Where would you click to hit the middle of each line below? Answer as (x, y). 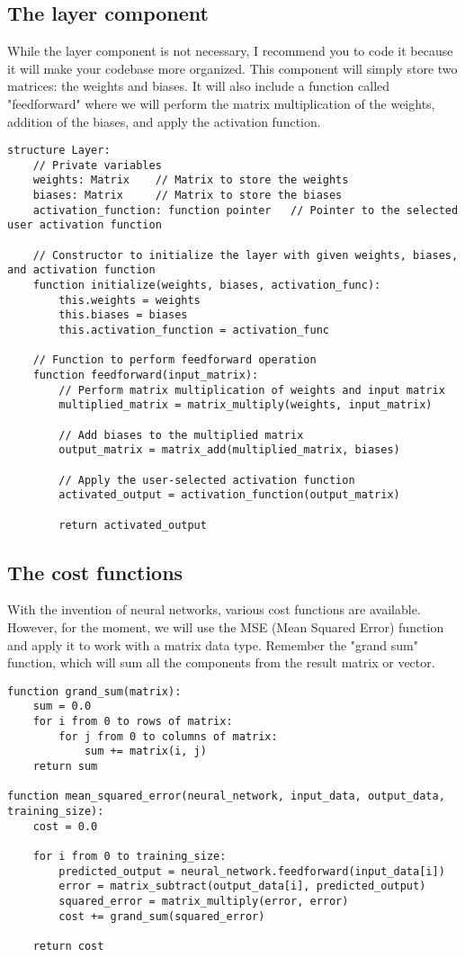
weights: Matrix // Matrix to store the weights (191, 180)
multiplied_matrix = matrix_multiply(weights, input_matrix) (246, 405)
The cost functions (95, 572)
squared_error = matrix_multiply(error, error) (204, 901)
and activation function (81, 270)
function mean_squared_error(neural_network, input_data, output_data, (226, 796)
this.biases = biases (123, 315)
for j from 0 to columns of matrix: (168, 736)
